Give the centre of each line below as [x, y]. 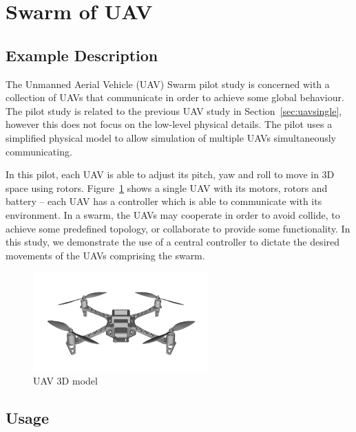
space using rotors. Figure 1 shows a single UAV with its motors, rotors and [167, 187]
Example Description [82, 55]
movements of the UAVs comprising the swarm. [105, 255]
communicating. [39, 151]
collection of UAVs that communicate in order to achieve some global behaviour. [175, 97]
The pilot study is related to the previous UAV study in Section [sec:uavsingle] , [174, 110]
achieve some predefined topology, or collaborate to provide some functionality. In [178, 228]
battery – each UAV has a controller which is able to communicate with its [164, 201]
